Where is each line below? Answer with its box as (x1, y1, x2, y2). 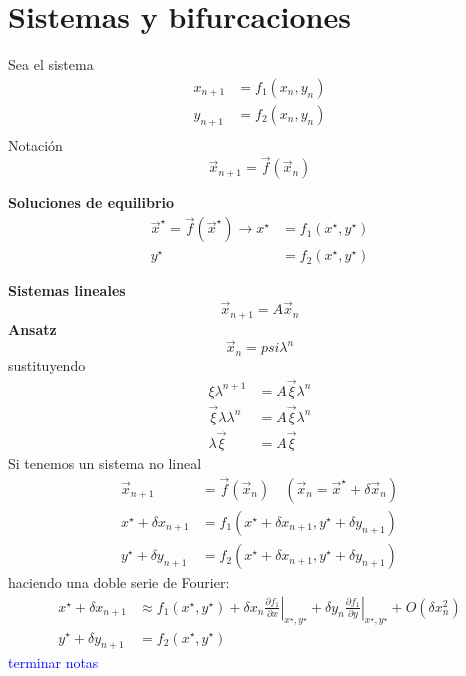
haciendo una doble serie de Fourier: (8, 572, 230, 593)
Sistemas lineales (8, 280, 126, 301)
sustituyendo (8, 354, 86, 375)
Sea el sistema (8, 54, 94, 75)
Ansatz (8, 318, 57, 339)
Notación (8, 134, 63, 155)
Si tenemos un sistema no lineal (8, 453, 202, 474)
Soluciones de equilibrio (8, 192, 175, 213)
